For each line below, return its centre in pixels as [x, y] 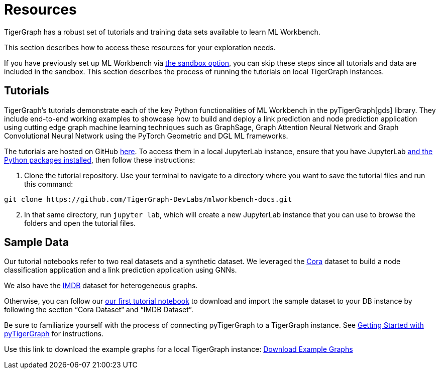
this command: [49, 184]
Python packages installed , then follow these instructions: [100, 160]
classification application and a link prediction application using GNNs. [121, 270]
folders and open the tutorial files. [80, 223]
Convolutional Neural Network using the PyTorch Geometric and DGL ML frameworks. [146, 136]
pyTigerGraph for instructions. [54, 334]
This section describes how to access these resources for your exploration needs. [140, 47]
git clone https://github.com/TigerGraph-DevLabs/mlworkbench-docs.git [148, 199]
